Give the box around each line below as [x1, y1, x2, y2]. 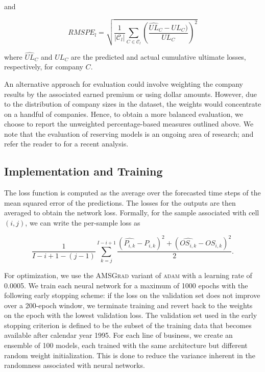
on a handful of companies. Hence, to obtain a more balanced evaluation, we [4, 108, 243, 119]
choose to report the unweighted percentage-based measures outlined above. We [4, 118, 254, 129]
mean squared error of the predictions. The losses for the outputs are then [4, 197, 236, 208]
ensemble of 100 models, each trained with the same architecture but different [4, 340, 248, 351]
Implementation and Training [4, 163, 163, 179]
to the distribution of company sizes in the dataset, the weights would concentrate [4, 98, 261, 109]
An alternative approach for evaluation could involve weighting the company [4, 78, 243, 89]
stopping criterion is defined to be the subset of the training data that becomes [4, 319, 252, 330]
